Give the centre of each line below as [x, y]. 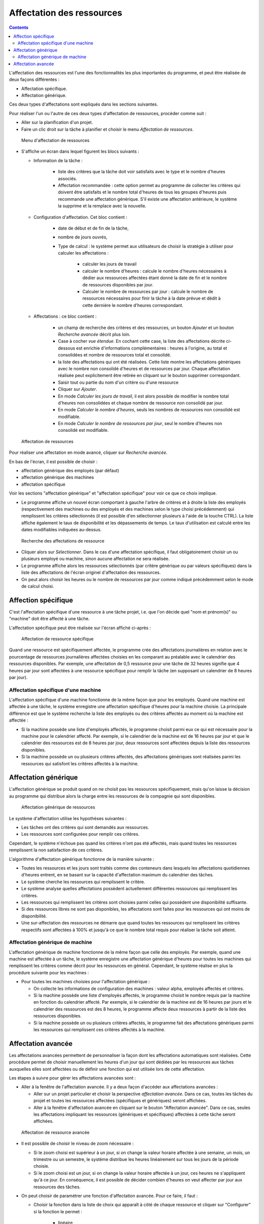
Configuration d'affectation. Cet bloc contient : [80, 217]
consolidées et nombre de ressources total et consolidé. [114, 355]
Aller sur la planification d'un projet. [57, 122]
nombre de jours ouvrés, [83, 237]
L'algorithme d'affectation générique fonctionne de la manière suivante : [82, 859]
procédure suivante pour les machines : [49, 972]
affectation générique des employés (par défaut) [70, 471]
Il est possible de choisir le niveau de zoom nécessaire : [77, 1144]
